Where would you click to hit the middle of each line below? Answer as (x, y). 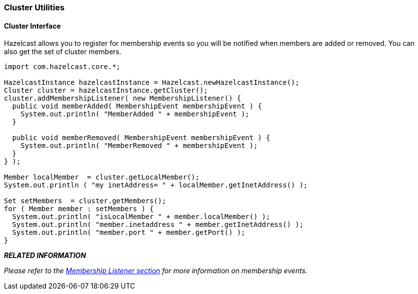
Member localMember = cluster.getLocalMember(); (102, 177)
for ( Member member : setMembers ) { (79, 209)
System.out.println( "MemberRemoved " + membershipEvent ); (139, 146)
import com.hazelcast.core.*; (62, 67)
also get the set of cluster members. (63, 52)
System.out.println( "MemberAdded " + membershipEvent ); (135, 114)
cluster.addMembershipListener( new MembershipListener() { (123, 98)
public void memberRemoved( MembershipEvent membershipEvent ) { (141, 138)
